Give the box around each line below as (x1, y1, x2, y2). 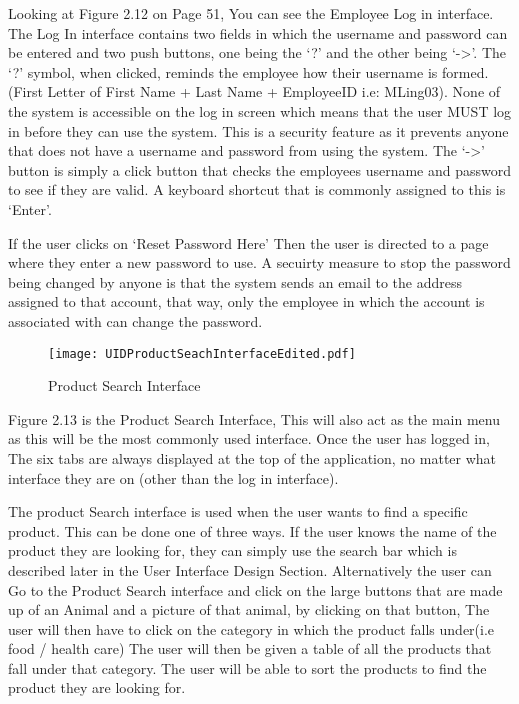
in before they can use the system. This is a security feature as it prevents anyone (8, 120, 509, 141)
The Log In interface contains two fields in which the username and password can (8, 22, 508, 43)
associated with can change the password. (8, 310, 263, 331)
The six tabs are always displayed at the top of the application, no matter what (8, 447, 497, 468)
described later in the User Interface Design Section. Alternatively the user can (8, 559, 492, 580)
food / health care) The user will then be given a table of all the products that (8, 638, 492, 659)
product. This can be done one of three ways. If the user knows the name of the (8, 520, 497, 541)
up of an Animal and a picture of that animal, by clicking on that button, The (8, 599, 490, 620)
